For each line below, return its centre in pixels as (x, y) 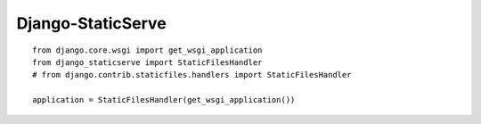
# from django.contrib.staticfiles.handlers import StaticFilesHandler (192, 75)
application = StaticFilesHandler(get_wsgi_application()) (164, 100)
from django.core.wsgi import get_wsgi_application (147, 50)
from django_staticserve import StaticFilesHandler (147, 62)
